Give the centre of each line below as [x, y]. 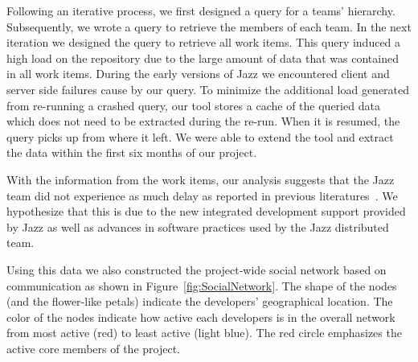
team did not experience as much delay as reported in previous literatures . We [202, 195]
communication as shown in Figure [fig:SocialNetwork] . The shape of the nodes [202, 285]
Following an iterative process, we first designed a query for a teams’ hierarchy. [201, 10]
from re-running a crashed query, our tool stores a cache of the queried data [193, 105]
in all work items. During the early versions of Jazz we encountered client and [198, 74]
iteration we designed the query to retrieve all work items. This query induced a [204, 42]
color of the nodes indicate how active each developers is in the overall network [201, 317]
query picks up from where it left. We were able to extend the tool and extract [200, 136]
